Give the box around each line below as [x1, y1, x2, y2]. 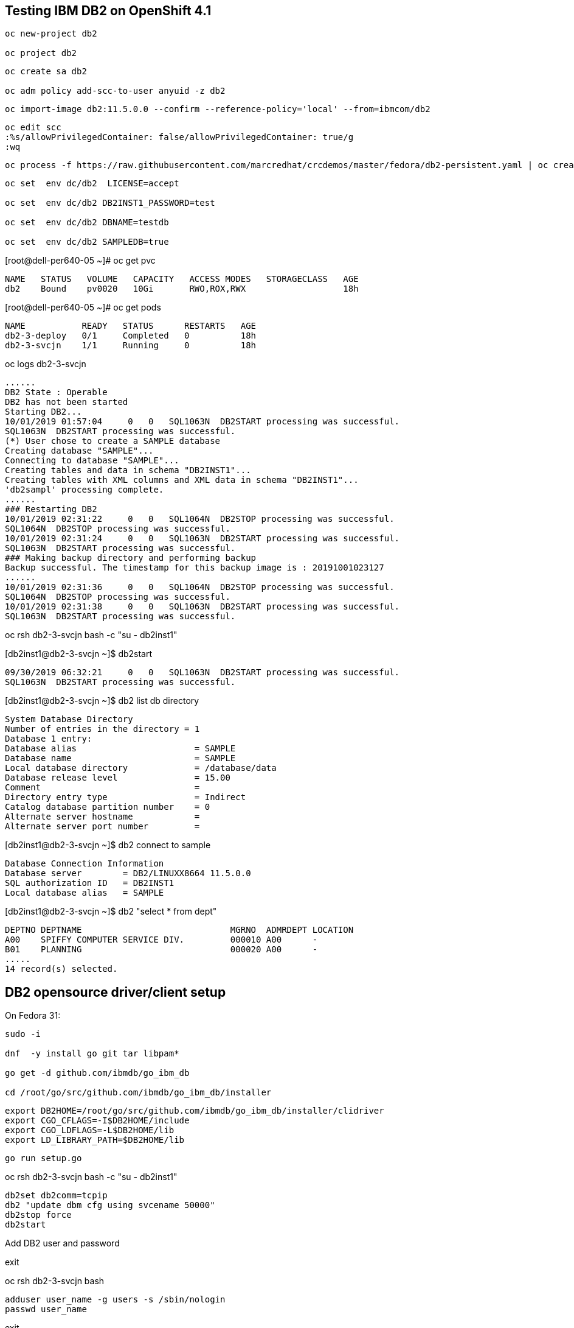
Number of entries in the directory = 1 [5, 724, 200, 734]
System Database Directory [5, 714, 133, 725]
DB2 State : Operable [5, 387, 108, 398]
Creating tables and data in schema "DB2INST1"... [5, 465, 251, 476]
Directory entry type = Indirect [5, 792, 246, 803]
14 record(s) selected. [5, 964, 118, 974]
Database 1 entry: [5, 734, 92, 744]
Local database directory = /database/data [5, 763, 277, 773]
